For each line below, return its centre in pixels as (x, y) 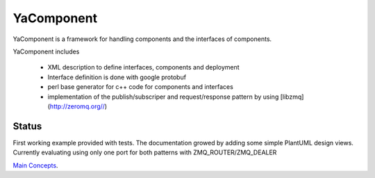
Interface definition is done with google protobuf (117, 77)
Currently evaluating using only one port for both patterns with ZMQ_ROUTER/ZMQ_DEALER (145, 152)
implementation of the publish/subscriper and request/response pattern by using (163, 97)
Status (27, 126)
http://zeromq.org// (77, 106)
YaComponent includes (46, 51)
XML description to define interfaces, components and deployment (143, 67)
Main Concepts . (35, 165)
